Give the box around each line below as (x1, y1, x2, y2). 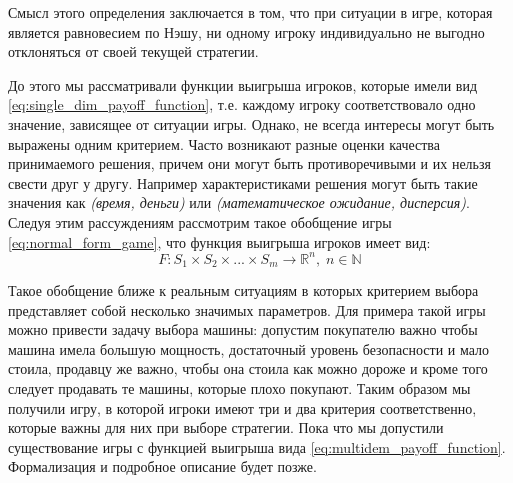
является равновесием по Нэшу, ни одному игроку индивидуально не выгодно (8, 21, 485, 42)
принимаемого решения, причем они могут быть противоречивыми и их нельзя (8, 153, 491, 174)
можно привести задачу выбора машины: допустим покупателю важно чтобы (8, 319, 478, 340)
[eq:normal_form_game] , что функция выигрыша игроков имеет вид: (8, 231, 431, 252)
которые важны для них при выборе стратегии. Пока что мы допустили (8, 417, 444, 438)
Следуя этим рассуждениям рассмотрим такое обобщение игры (8, 211, 392, 232)
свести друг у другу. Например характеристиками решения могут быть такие (8, 172, 478, 193)
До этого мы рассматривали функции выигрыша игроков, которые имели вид (8, 74, 478, 95)
